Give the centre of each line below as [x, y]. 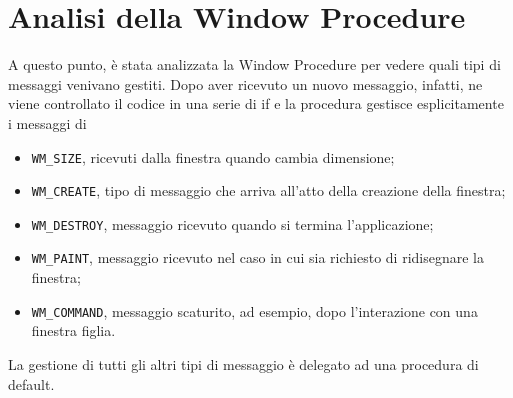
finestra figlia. [73, 330]
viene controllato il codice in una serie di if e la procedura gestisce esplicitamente [256, 103]
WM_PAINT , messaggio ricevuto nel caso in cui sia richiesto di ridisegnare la [257, 257]
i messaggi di [47, 122]
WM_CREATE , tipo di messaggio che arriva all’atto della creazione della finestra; [268, 190]
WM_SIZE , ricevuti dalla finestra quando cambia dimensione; [213, 156]
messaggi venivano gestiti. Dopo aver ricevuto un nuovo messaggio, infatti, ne [245, 83]
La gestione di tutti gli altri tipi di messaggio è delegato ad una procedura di [243, 363]
